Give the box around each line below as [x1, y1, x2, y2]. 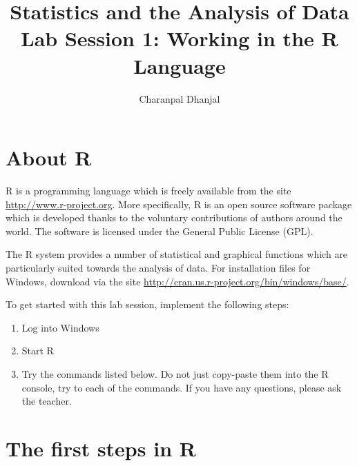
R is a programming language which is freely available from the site [6, 183, 291, 198]
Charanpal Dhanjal [139, 91, 220, 105]
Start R [21, 343, 54, 358]
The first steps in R [6, 434, 196, 462]
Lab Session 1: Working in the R [21, 24, 338, 52]
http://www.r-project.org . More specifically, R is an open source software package [6, 196, 352, 211]
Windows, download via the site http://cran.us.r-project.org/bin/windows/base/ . [6, 274, 349, 288]
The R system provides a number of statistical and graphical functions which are [6, 247, 348, 261]
